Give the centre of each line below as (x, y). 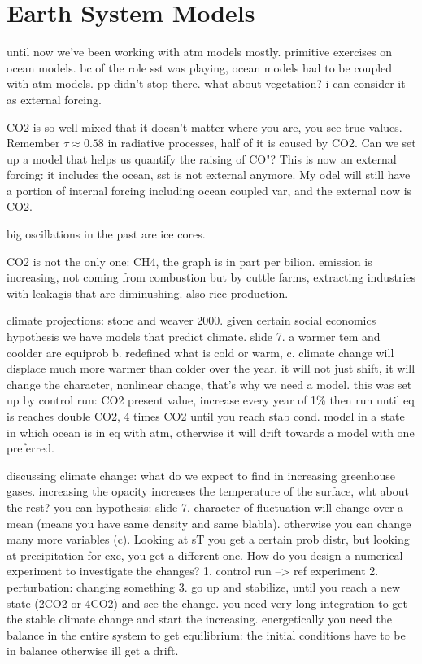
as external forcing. (54, 99)
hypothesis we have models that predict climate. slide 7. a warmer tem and (194, 336)
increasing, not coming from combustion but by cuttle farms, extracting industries (211, 277)
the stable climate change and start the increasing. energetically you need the (199, 619)
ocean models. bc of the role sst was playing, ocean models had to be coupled (200, 67)
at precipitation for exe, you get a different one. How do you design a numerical (205, 555)
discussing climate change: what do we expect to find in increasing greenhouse (201, 475)
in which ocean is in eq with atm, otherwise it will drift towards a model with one (211, 432)
